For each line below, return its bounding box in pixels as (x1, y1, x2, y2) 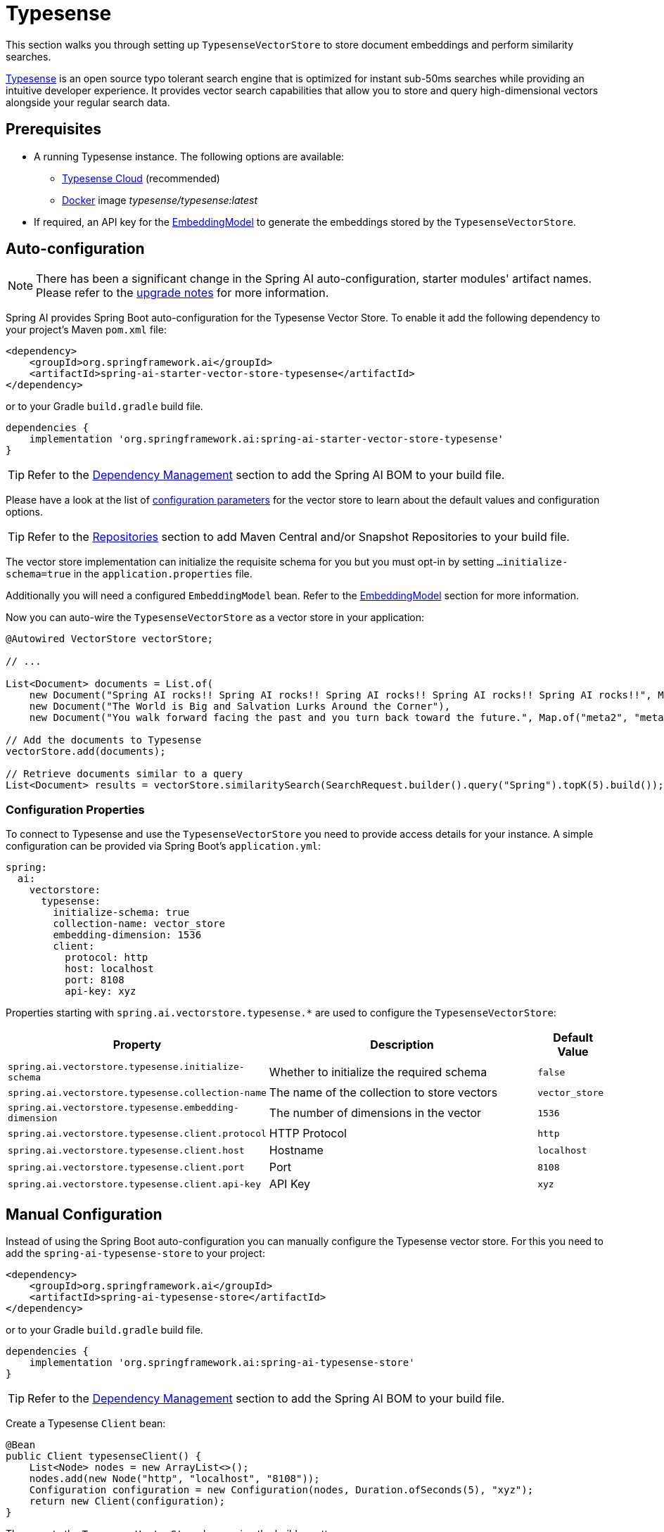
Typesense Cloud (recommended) (62, 172, 220, 184)
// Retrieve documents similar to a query (6, 768, 243, 780)
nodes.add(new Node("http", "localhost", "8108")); (29, 1473, 320, 1485)
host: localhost (65, 963, 154, 975)
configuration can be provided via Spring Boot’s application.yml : (6, 840, 321, 853)
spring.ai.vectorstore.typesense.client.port (8, 1161, 245, 1173)
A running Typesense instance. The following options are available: (34, 150, 345, 162)
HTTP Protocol (269, 1126, 347, 1141)
